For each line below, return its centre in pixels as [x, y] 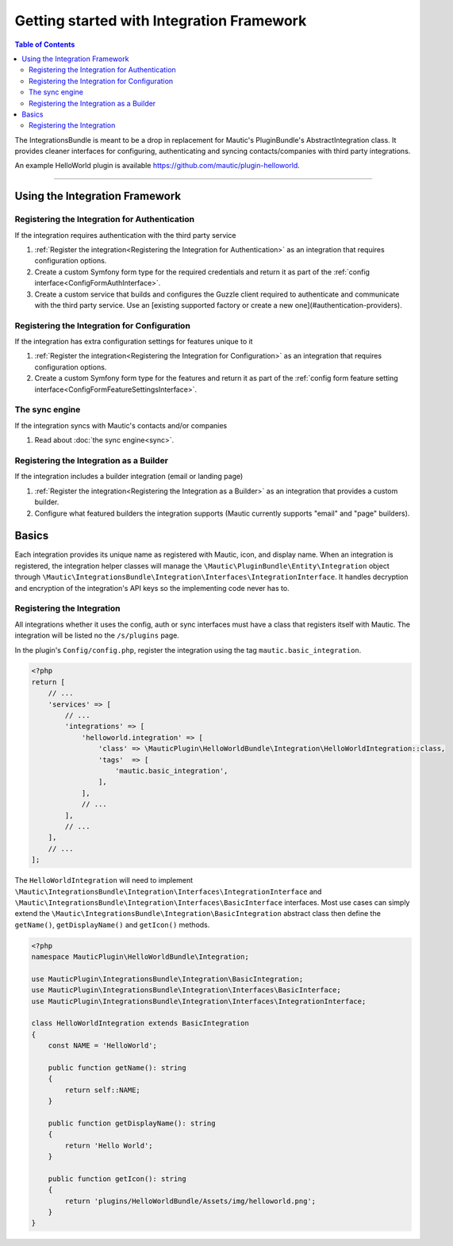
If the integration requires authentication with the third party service [125, 235]
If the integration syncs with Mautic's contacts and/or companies [121, 425]
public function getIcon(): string [117, 1179]
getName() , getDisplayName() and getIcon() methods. [112, 925]
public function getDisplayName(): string [132, 1123]
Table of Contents [45, 44]
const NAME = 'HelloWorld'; [103, 1046]
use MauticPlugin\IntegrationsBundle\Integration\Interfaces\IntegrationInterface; [199, 1001]
